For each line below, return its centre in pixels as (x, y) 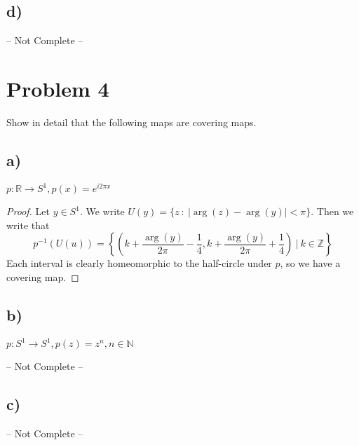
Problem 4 (58, 88)
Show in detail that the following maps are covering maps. (131, 122)
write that (28, 225)
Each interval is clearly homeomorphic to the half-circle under (139, 263)
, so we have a (310, 263)
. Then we (332, 211)
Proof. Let (28, 211)
